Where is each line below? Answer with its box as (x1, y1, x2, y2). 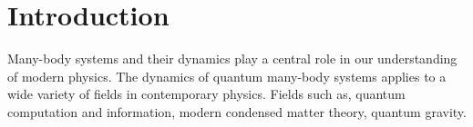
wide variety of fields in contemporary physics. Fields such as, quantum (7, 84, 406, 103)
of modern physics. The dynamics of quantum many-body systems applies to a (7, 66, 447, 85)
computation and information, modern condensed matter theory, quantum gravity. (7, 102, 467, 121)
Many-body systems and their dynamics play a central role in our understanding (7, 49, 458, 68)
